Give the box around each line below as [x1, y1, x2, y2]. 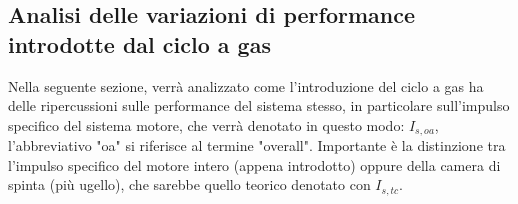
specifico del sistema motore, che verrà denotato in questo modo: [8, 114, 405, 135]
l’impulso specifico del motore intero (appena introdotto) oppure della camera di [8, 154, 501, 175]
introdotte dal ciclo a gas [8, 28, 271, 59]
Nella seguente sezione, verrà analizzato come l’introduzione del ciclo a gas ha [8, 75, 484, 96]
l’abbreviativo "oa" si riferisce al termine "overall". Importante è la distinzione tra [8, 135, 506, 156]
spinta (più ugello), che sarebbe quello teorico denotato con [8, 174, 371, 195]
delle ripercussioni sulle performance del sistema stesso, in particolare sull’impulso [8, 95, 510, 116]
